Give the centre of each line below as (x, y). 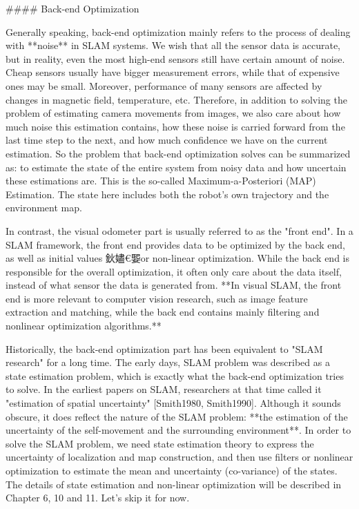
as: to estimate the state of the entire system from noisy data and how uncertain (176, 167)
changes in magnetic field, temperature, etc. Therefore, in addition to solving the (176, 99)
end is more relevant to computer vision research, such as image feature (157, 298)
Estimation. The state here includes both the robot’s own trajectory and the (167, 194)
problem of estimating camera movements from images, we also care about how (173, 113)
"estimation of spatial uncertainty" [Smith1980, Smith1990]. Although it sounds (173, 403)
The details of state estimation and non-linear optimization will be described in (174, 484)
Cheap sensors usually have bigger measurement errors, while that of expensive (173, 72)
